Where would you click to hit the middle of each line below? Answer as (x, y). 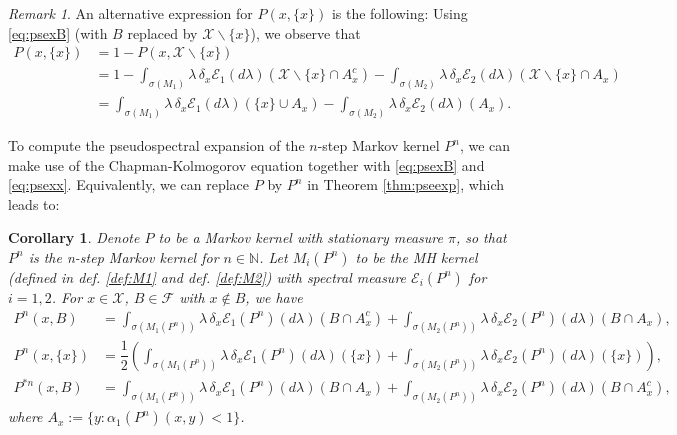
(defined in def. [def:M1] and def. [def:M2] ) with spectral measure (207, 276)
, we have (274, 296)
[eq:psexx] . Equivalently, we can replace (129, 184)
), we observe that (305, 32)
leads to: (34, 203)
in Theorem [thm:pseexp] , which (406, 184)
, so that (481, 237)
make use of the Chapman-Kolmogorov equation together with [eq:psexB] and (246, 164)
